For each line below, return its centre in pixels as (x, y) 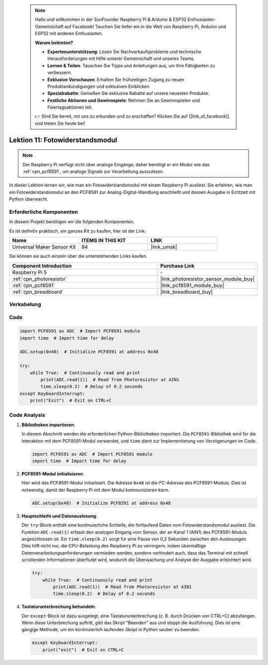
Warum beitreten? (54, 43)
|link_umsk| (164, 247)
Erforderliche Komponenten (43, 212)
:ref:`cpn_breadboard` (38, 292)
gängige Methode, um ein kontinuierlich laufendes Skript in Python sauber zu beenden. (111, 630)
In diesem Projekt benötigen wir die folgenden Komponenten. (72, 222)
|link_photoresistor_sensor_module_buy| (208, 279)
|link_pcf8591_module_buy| (192, 285)
